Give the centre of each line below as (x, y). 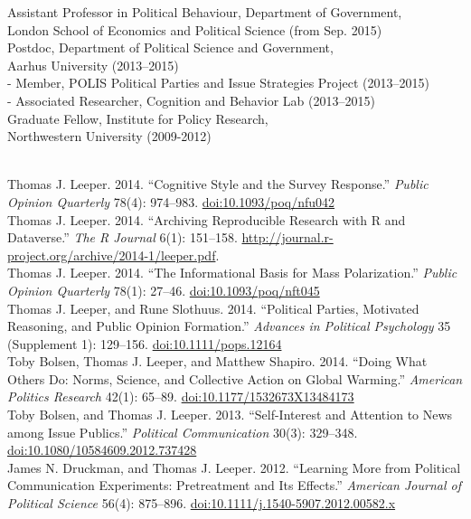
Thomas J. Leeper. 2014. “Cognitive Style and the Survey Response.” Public (218, 184)
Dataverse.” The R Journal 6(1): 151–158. (122, 237)
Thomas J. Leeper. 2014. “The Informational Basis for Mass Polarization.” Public (232, 273)
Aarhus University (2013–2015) (93, 65)
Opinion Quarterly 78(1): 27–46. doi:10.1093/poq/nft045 (164, 290)
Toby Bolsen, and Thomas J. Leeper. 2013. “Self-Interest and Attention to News (230, 415)
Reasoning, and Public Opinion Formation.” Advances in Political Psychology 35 (229, 326)
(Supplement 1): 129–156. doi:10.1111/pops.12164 (145, 343)
